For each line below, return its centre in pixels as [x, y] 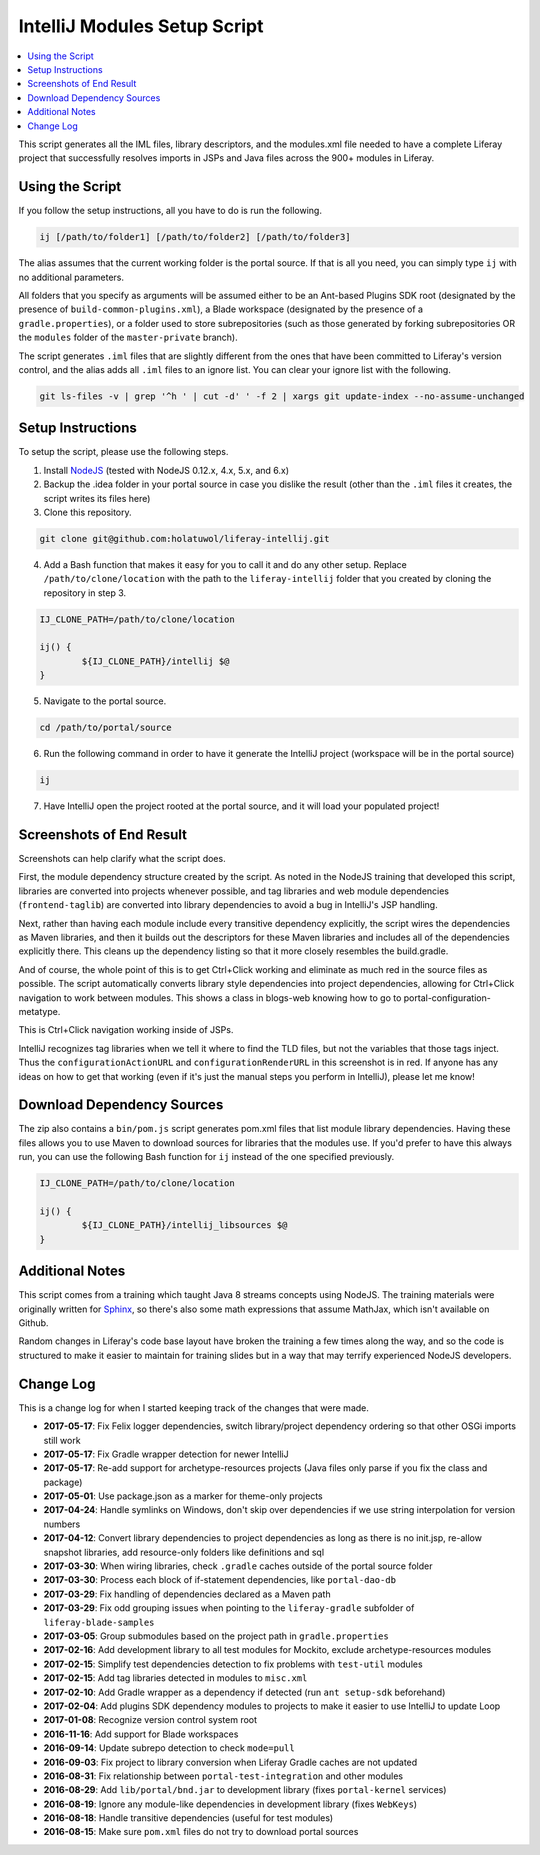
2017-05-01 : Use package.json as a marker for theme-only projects [183, 1496]
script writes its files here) [97, 498]
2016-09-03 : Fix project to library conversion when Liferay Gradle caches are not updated [230, 1762]
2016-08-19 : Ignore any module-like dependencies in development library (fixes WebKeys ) [230, 1804]
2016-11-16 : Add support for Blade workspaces [141, 1734]
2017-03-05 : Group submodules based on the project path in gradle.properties [216, 1636]
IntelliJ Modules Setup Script [141, 26]
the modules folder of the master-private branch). [128, 337]
